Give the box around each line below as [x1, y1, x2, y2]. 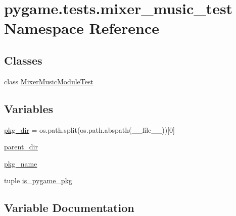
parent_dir [4, 141, 38, 152]
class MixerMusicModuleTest [4, 76, 93, 86]
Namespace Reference [4, 18, 159, 38]
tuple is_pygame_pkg [4, 175, 73, 186]
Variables [4, 100, 54, 116]
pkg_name [4, 158, 37, 169]
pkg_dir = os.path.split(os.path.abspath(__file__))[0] [4, 124, 175, 135]
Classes [4, 52, 42, 68]
